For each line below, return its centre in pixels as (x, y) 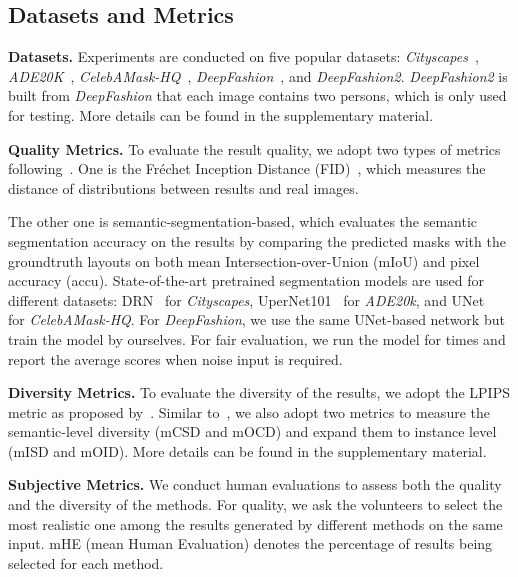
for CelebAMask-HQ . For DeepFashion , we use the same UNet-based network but (256, 319)
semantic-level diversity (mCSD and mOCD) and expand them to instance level (252, 431)
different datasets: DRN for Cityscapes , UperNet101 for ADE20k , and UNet (246, 299)
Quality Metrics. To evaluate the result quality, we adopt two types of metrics (254, 148)
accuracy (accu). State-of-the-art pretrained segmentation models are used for (246, 280)
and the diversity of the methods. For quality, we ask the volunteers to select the (255, 504)
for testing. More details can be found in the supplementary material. (221, 114)
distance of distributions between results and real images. (183, 187)
